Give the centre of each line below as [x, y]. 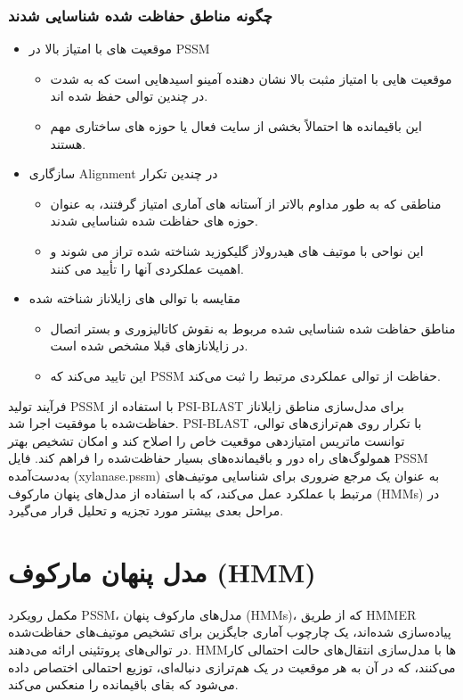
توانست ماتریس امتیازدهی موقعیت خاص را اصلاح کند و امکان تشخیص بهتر [207, 440]
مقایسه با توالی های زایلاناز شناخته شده [135, 298]
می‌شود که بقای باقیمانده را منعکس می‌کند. [123, 684]
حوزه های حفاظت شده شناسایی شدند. [154, 221]
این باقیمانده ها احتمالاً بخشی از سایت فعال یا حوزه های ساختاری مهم [236, 126]
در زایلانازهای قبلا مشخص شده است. [149, 346]
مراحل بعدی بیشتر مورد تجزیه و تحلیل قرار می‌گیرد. [146, 511]
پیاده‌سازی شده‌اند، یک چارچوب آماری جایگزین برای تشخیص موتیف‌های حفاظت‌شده [230, 632]
